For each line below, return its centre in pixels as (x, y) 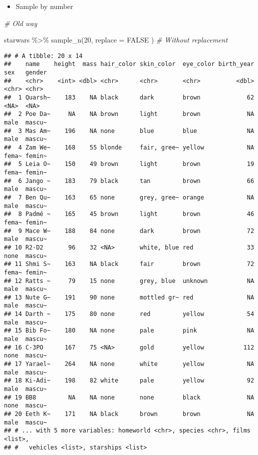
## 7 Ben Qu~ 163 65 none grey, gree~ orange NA (129, 197)
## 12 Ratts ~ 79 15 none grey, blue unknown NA (129, 281)
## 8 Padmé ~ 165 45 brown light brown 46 (129, 214)
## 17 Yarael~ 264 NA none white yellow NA (129, 364)
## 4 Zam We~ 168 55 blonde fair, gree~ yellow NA (129, 147)
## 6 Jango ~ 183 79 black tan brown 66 (129, 181)
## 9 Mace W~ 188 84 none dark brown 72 (129, 231)
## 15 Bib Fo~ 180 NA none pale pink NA (129, 331)
